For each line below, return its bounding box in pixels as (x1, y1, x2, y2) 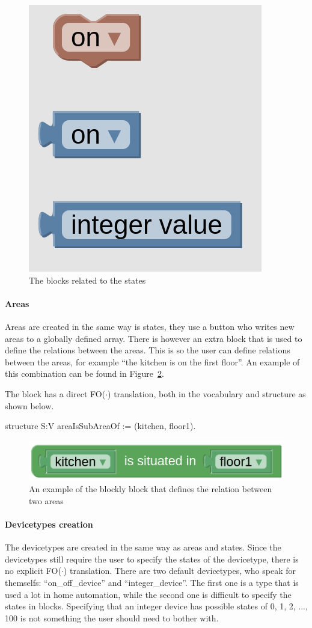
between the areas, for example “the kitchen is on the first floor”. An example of (5, 355, 300, 368)
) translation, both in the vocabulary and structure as (108, 387, 306, 400)
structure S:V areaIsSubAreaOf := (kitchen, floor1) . (5, 419, 196, 432)
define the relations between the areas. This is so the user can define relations (5, 344, 290, 356)
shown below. (5, 399, 54, 412)
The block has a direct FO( (5, 387, 106, 400)
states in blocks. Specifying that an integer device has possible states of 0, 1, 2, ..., (5, 600, 308, 612)
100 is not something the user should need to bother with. (5, 611, 219, 624)
